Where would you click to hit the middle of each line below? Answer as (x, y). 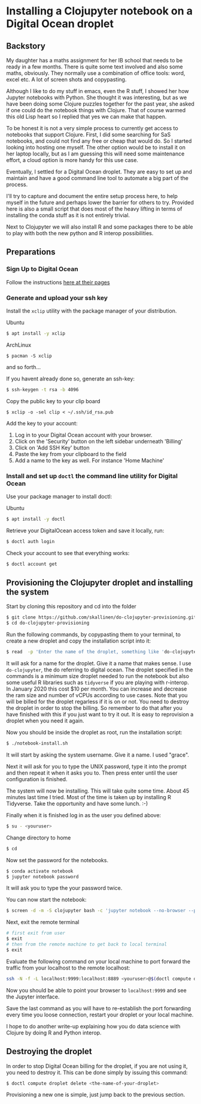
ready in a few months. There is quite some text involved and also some (95, 67)
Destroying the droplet (49, 1051)
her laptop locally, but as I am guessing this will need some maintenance (95, 154)
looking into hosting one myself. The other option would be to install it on (96, 147)
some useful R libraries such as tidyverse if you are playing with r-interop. (98, 683)
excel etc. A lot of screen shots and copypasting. (66, 79)
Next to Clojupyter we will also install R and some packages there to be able (100, 227)
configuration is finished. (37, 779)
